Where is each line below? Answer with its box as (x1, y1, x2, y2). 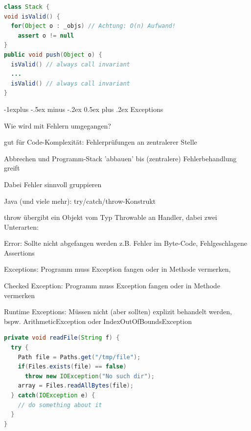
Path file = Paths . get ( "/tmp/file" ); (18, 353, 141, 361)
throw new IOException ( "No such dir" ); (24, 372, 155, 380)
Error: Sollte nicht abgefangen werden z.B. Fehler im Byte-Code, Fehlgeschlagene (4, 238, 248, 248)
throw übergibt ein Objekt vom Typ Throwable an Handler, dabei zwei (4, 212, 217, 222)
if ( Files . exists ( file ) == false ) (18, 363, 127, 370)
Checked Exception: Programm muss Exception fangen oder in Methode (4, 280, 220, 291)
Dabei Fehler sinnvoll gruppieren (4, 179, 102, 189)
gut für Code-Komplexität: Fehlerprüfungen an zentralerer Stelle (4, 137, 197, 147)
